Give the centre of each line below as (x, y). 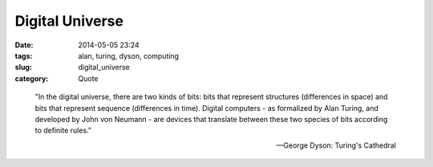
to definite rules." (63, 130)
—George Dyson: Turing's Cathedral (336, 145)
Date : (24, 45)
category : (32, 78)
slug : (23, 67)
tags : (24, 55)
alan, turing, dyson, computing (129, 55)
